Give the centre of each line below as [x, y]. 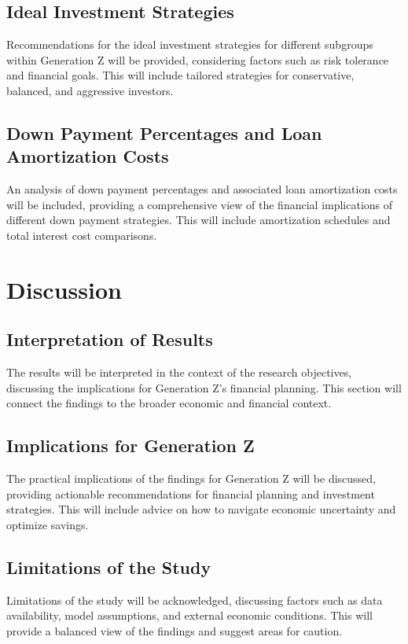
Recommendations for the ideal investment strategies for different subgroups [190, 44]
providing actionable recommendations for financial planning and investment [191, 493]
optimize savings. [48, 524]
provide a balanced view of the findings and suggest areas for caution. [175, 630]
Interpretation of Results [110, 339]
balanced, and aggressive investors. [90, 90]
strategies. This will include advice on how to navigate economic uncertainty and [201, 509]
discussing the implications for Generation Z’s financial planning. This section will [204, 387]
